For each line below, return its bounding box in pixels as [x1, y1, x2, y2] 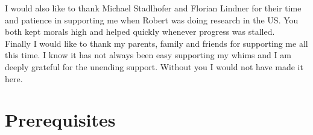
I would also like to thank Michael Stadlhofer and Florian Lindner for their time [5, 2, 302, 14]
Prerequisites [5, 107, 116, 132]
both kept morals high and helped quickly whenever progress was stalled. [5, 25, 275, 38]
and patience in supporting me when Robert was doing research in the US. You [5, 13, 299, 26]
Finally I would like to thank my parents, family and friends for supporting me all [5, 37, 308, 49]
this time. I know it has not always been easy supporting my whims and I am [5, 49, 291, 61]
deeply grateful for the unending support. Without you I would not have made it [5, 60, 303, 73]
